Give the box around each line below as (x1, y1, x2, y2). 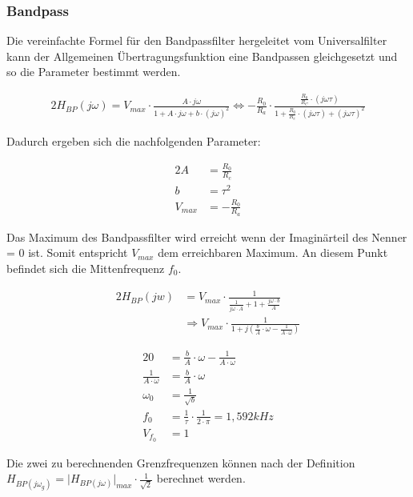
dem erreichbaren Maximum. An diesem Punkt (158, 244, 388, 261)
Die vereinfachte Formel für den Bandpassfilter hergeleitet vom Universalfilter (6, 32, 387, 49)
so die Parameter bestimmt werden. (6, 63, 181, 80)
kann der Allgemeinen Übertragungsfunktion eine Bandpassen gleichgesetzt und (6, 47, 398, 64)
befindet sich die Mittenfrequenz (6, 259, 165, 276)
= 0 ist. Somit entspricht (6, 244, 128, 261)
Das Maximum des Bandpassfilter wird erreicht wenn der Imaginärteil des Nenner (6, 228, 407, 245)
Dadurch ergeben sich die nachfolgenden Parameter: (6, 133, 261, 150)
